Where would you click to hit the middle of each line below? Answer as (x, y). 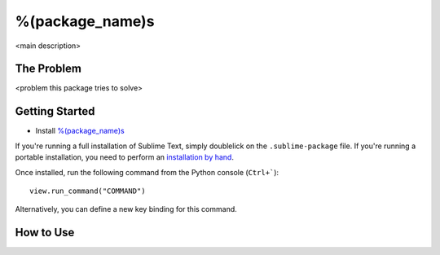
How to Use (45, 233)
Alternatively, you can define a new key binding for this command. (126, 209)
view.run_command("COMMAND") (88, 191)
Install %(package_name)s (80, 131)
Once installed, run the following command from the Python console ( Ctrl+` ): (147, 172)
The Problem (48, 69)
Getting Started (55, 111)
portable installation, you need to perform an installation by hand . (124, 157)
